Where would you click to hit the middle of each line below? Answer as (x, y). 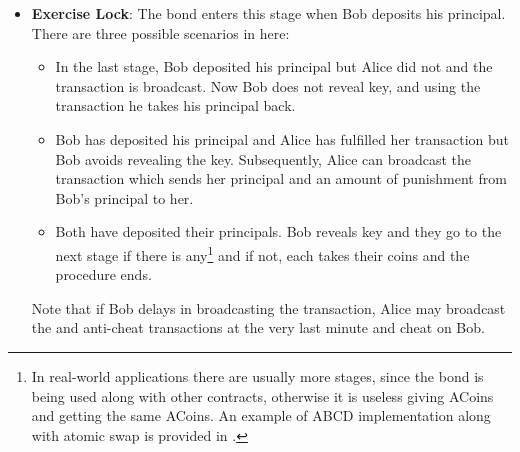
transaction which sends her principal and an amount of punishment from (281, 178)
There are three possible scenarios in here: (160, 32)
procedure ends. (103, 274)
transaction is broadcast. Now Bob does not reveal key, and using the (268, 85)
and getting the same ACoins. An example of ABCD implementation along (261, 415)
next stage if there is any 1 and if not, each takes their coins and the (262, 253)
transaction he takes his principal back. (175, 105)
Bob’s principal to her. (124, 197)
